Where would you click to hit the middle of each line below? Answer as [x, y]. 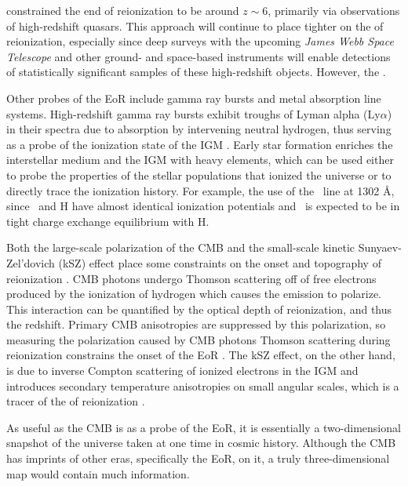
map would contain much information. [98, 473]
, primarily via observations [334, 10]
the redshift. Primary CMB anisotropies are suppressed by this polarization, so [196, 324]
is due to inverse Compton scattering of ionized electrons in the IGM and [182, 371]
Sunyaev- [380, 247]
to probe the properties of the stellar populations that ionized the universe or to [199, 174]
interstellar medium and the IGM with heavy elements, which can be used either [200, 160]
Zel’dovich [31, 262]
